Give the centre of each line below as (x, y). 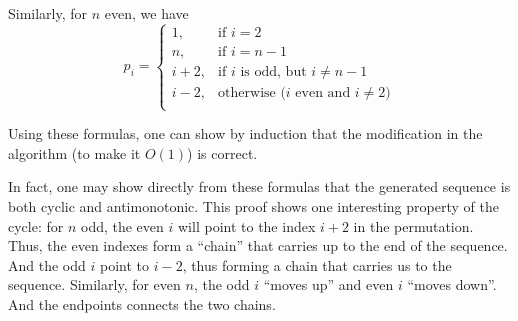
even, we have (146, 13)
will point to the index (247, 225)
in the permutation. (413, 225)
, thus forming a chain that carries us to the (317, 264)
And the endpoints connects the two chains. (142, 303)
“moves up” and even (328, 284)
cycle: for (36, 225)
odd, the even (122, 225)
